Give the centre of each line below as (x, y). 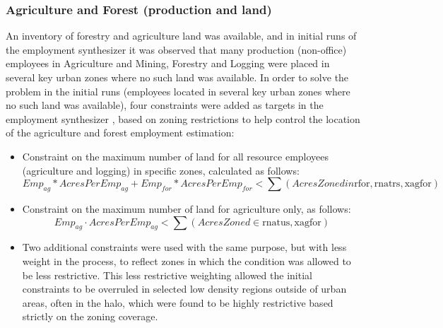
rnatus (276, 222)
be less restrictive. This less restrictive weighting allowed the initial (167, 275)
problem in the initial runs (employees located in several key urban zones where (178, 91)
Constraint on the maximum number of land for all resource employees (176, 156)
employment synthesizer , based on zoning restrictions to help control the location (183, 118)
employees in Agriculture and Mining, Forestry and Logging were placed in (168, 63)
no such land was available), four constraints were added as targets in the (165, 105)
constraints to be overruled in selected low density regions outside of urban (184, 289)
